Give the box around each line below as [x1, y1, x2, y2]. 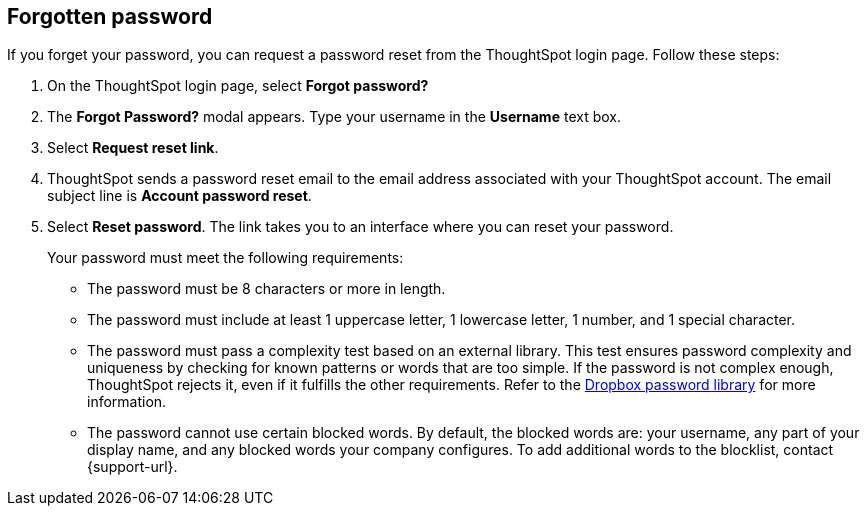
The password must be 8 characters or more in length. [87, 280, 446, 298]
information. [87, 393, 167, 411]
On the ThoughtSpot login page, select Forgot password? [47, 77, 429, 95]
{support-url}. [87, 458, 178, 476]
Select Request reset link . [47, 139, 219, 157]
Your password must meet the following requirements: [47, 249, 404, 267]
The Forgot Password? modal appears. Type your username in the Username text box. [47, 108, 621, 126]
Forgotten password [7, 4, 213, 29]
